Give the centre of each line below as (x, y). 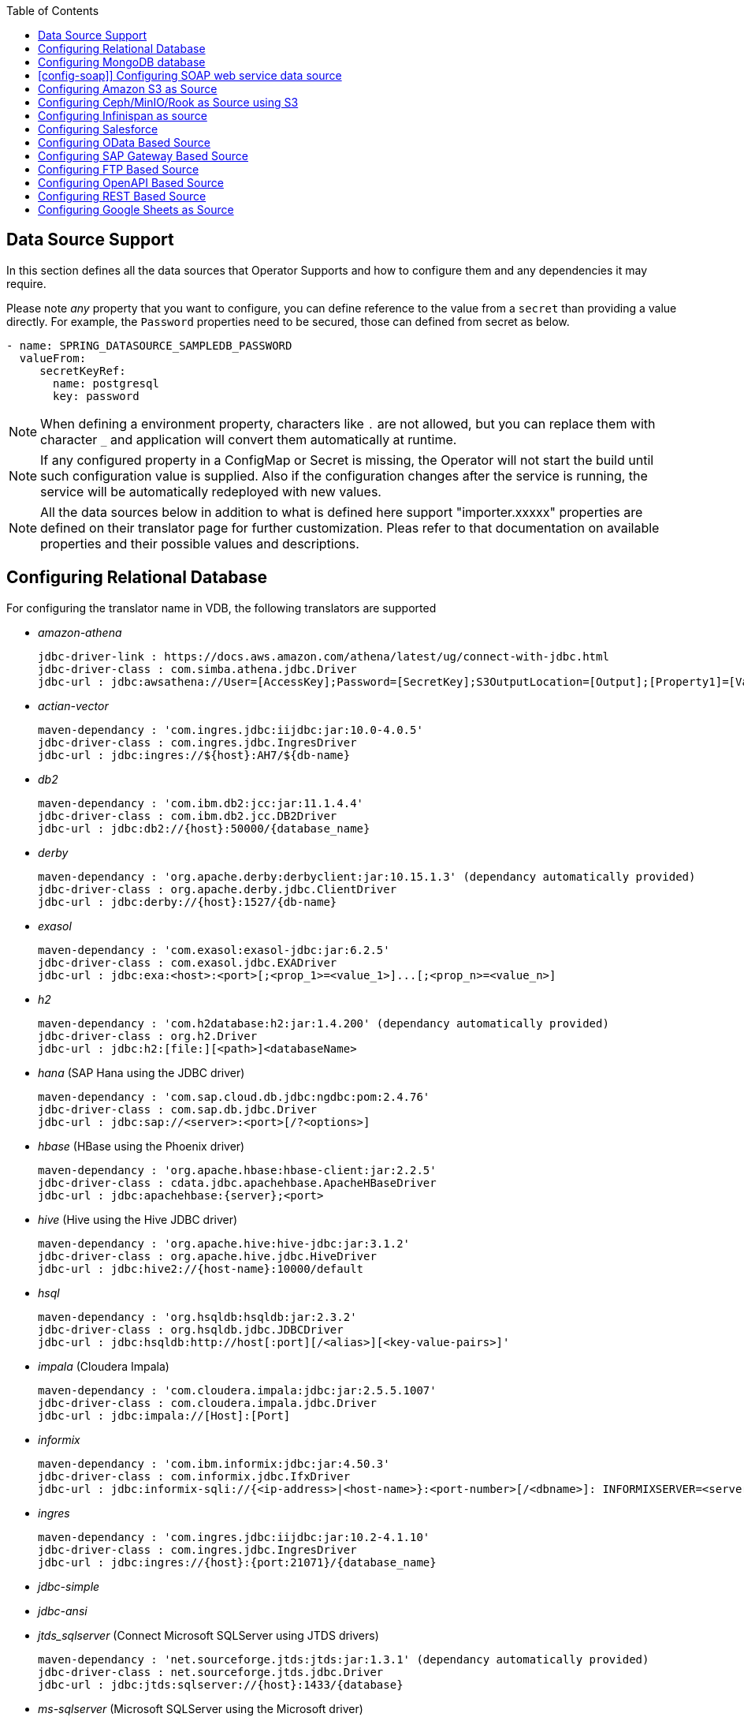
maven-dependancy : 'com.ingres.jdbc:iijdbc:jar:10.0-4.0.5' (231, 730)
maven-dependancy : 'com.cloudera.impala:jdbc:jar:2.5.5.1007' (237, 1390)
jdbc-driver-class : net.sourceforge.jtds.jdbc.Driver (211, 1672)
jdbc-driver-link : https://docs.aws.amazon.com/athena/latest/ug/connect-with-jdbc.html (324, 656)
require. (26, 283)
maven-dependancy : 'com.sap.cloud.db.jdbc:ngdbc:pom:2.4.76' (234, 1096)
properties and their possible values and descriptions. (200, 543)
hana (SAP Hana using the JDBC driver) (141, 1072)
